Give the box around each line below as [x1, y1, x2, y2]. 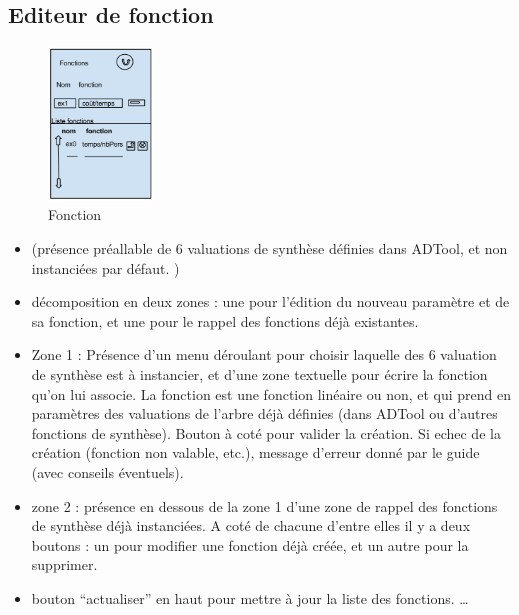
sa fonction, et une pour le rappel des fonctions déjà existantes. [31, 310, 419, 331]
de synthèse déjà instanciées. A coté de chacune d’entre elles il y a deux [31, 515, 471, 536]
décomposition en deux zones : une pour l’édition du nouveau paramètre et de [31, 291, 510, 312]
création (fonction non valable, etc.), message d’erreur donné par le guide [31, 442, 480, 463]
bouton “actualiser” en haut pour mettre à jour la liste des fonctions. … [31, 587, 469, 608]
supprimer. [31, 554, 98, 575]
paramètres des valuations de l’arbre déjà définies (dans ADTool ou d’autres [31, 403, 498, 424]
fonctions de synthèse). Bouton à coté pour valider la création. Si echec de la [31, 422, 501, 443]
